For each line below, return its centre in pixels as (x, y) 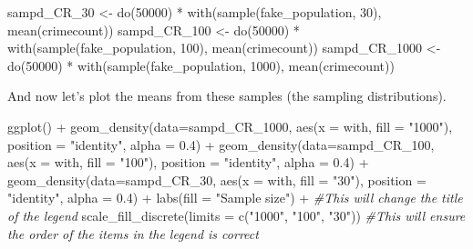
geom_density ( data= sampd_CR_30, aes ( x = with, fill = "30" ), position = (217, 179)
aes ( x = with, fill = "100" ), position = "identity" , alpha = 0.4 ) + (188, 162)
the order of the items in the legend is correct (133, 233)
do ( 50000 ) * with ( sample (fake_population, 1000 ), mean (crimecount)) (201, 65)
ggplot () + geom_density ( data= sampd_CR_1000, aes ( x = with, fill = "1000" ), (230, 126)
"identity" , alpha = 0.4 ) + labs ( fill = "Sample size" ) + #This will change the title (235, 198)
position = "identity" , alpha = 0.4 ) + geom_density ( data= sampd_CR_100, (221, 144)
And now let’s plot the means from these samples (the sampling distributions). (227, 96)
